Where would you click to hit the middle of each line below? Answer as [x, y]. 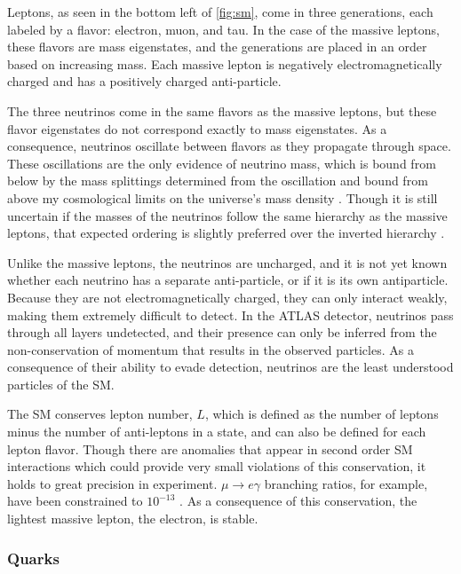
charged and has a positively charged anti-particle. [144, 81]
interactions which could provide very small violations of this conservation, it [217, 466]
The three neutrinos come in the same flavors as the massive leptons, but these [222, 110]
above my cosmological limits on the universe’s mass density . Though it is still [223, 197]
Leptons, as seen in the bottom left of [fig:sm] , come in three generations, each [220, 12]
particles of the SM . [61, 384]
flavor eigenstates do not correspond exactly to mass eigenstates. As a [197, 128]
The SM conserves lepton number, [100, 414]
